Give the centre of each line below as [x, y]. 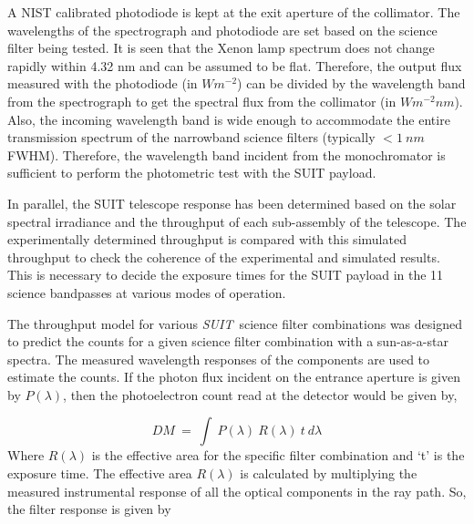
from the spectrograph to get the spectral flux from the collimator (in [202, 101]
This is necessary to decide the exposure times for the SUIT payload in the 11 [226, 275]
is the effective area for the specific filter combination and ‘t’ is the [278, 455]
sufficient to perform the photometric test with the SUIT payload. [192, 173]
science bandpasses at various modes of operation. [147, 292]
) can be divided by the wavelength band [351, 83]
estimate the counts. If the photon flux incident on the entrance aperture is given [234, 377]
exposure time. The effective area [100, 473]
